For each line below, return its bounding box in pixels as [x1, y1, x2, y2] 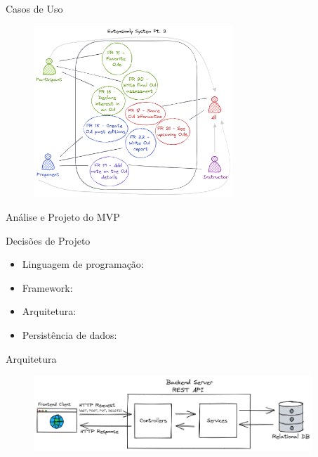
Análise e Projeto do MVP [6, 210, 120, 224]
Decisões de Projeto [6, 233, 91, 247]
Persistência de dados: [22, 328, 117, 342]
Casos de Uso [6, 1, 63, 15]
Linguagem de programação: [22, 257, 144, 271]
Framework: [22, 280, 73, 295]
